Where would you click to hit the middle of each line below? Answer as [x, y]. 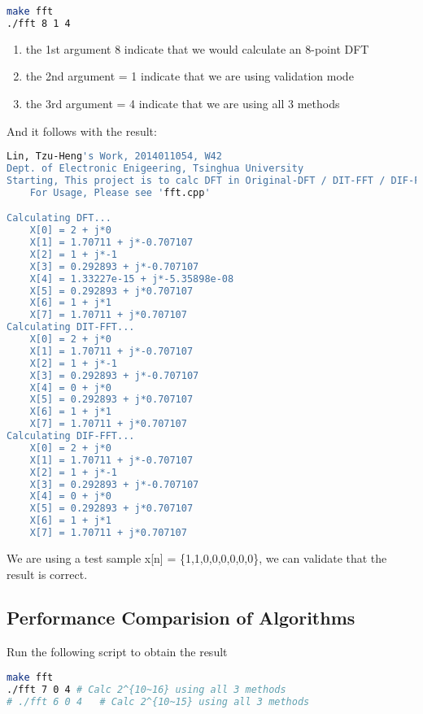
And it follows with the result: [82, 131]
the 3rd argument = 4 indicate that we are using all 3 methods [183, 103]
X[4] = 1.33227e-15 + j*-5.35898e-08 [132, 279]
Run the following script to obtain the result [117, 652]
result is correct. [47, 574]
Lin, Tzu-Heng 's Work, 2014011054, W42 [114, 157]
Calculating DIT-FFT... [71, 327]
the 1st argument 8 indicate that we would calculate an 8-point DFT [197, 48]
